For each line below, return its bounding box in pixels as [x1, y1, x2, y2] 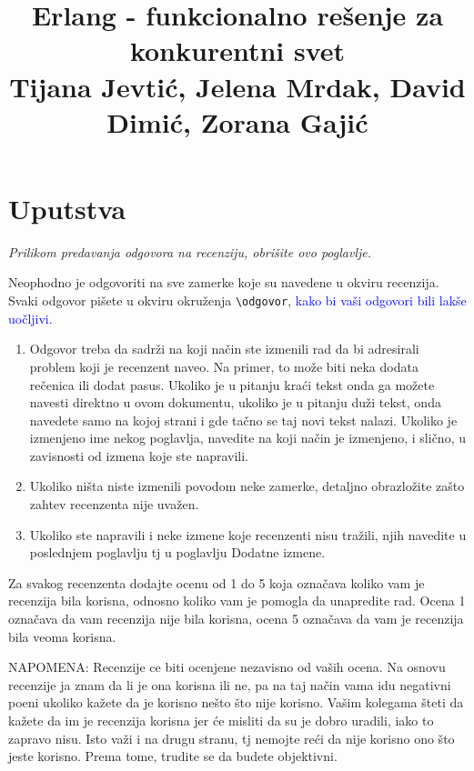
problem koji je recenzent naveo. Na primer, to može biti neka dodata [29, 356, 419, 375]
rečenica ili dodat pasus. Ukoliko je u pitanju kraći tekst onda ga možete [29, 375, 435, 394]
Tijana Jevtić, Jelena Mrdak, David [9, 67, 466, 105]
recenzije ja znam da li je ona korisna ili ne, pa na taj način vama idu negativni [8, 675, 451, 694]
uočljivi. [8, 308, 53, 327]
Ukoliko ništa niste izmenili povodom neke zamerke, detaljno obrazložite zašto [29, 476, 465, 496]
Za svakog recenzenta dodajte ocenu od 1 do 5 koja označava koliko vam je [8, 573, 425, 592]
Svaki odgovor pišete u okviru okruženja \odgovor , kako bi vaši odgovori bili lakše [8, 291, 467, 310]
